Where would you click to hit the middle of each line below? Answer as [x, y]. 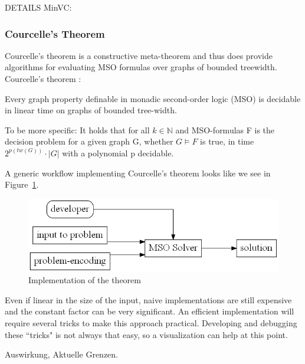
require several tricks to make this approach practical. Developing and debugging [151, 322]
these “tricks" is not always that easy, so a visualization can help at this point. [146, 334]
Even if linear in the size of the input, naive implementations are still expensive [148, 299]
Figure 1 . [22, 184]
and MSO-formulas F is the [225, 129]
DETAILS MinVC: [38, 7]
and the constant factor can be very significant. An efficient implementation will [150, 311]
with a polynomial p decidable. [118, 153]
